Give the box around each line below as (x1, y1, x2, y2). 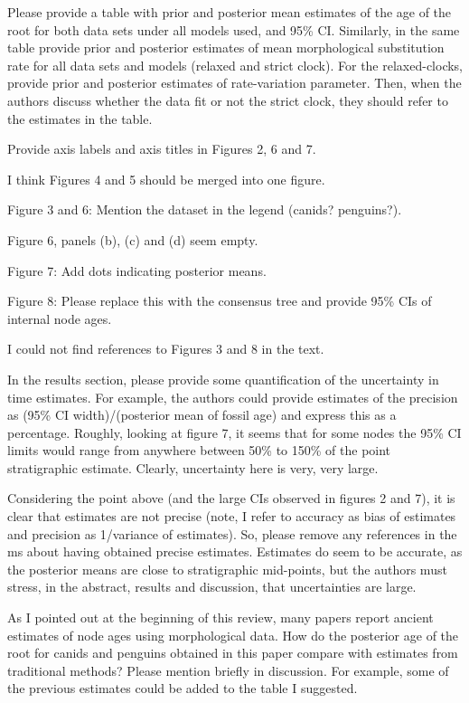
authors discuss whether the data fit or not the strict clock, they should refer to (7, 90, 448, 109)
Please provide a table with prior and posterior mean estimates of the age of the (7, 3, 452, 21)
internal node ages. (7, 309, 112, 328)
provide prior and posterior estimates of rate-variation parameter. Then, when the (7, 73, 462, 92)
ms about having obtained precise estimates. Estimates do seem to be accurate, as (7, 542, 463, 561)
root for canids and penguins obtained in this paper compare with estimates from (7, 643, 458, 662)
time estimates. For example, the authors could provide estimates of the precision (7, 387, 458, 406)
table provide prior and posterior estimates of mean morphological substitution (7, 38, 445, 57)
